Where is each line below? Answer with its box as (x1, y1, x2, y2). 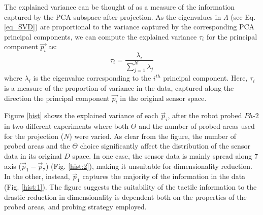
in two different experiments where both (4, 121, 129, 131)
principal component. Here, (163, 73, 248, 83)
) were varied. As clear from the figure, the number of (69, 130, 236, 141)
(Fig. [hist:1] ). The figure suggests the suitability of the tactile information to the (4, 182, 257, 192)
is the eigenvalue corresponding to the (33, 73, 151, 83)
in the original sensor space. (120, 92, 207, 103)
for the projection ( (4, 130, 64, 141)
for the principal (206, 31, 257, 42)
